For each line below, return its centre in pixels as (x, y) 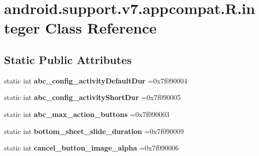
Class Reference (101, 28)
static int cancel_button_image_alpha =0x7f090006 (91, 148)
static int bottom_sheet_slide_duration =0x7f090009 (94, 131)
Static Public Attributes (68, 59)
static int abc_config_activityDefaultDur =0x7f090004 (96, 80)
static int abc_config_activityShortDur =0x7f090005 (92, 97)
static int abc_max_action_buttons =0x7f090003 (87, 114)
